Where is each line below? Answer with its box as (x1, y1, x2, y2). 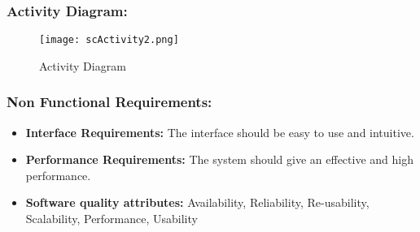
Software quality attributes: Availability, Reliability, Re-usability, (25, 194, 370, 211)
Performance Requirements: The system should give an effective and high (25, 151, 413, 168)
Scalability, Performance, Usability (25, 210, 198, 227)
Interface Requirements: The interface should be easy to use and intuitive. (25, 123, 414, 140)
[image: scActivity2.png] (39, 34, 179, 46)
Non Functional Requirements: (7, 92, 212, 112)
